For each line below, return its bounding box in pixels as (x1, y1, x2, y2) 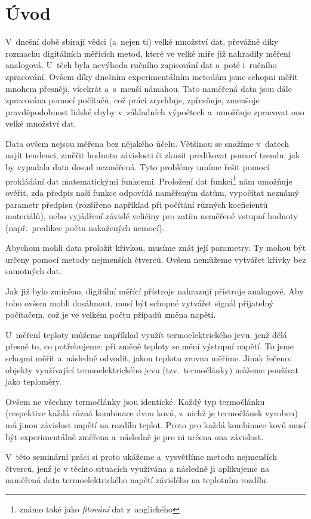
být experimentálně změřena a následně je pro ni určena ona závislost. (5, 430, 264, 443)
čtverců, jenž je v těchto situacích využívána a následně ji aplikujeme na (5, 462, 269, 474)
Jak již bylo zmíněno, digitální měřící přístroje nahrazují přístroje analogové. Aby (5, 285, 304, 297)
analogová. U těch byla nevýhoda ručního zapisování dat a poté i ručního (5, 59, 277, 71)
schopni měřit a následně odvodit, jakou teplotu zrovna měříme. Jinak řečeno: (5, 352, 292, 364)
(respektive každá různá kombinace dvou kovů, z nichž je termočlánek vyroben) (5, 407, 298, 419)
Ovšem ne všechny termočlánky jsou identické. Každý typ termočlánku (5, 395, 265, 407)
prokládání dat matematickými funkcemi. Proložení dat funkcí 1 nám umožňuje (5, 173, 292, 187)
